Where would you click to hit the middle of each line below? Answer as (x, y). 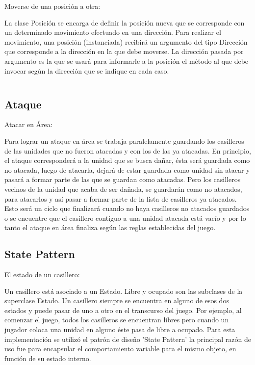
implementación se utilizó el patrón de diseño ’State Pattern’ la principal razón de (128, 339)
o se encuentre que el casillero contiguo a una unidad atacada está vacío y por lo (125, 218)
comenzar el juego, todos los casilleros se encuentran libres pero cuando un (117, 320)
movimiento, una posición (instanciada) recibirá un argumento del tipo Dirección (126, 41)
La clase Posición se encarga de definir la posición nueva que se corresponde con (125, 22)
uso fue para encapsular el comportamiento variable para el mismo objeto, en (120, 349)
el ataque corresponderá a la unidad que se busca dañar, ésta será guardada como (127, 160)
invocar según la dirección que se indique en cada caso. (87, 70)
